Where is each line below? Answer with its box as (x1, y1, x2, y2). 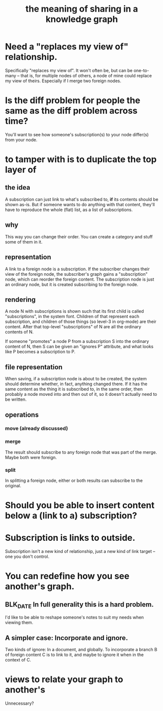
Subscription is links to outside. (5, 533, 135, 543)
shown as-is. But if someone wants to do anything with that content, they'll (5, 201, 155, 207)
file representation (5, 363, 63, 371)
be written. (5, 396, 27, 402)
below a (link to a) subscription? (5, 510, 137, 521)
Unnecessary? (5, 700, 34, 706)
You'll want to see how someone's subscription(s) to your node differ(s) (5, 131, 149, 137)
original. (5, 483, 21, 489)
